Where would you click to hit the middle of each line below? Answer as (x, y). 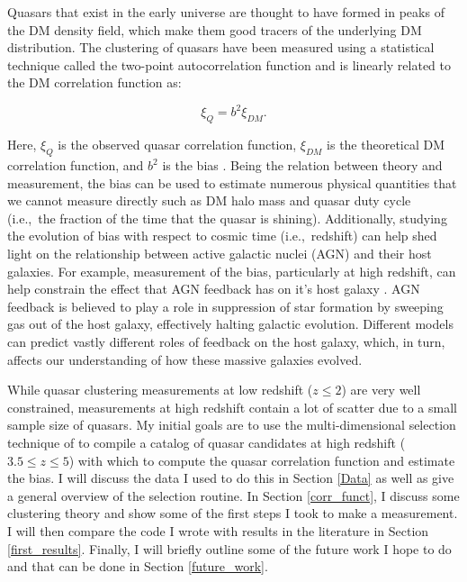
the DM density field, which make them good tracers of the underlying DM (215, 29)
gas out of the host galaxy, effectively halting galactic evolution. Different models (230, 324)
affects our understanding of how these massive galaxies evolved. (185, 359)
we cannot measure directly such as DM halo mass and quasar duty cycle (209, 200)
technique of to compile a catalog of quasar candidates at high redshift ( (207, 442)
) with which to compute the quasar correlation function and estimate (262, 460)
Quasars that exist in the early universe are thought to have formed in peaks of (226, 12)
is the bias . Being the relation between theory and (302, 165)
